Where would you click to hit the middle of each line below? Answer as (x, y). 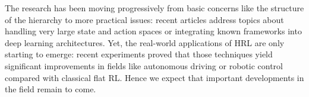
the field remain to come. (51, 89)
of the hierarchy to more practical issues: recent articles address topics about (144, 19)
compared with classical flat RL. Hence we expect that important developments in (154, 77)
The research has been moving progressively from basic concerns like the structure (154, 8)
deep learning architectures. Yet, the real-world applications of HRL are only (145, 42)
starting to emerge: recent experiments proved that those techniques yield (139, 54)
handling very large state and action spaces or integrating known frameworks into (153, 31)
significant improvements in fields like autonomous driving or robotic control (144, 65)
